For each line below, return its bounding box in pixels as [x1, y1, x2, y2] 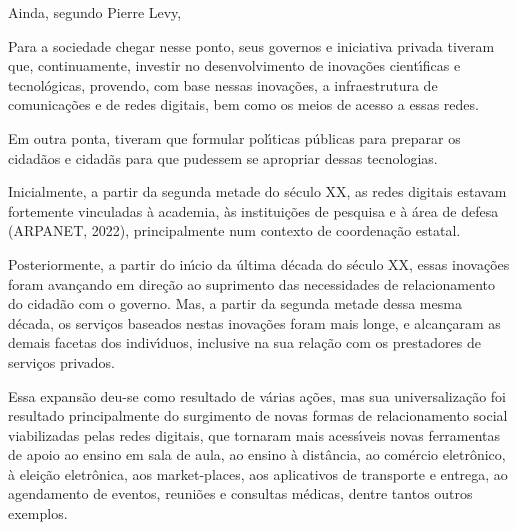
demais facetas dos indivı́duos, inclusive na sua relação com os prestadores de [8, 332, 481, 353]
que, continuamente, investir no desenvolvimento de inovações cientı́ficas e [8, 55, 461, 76]
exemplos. [8, 503, 68, 524]
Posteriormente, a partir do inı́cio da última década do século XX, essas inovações [8, 253, 510, 274]
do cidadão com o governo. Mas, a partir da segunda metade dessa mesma [8, 293, 462, 314]
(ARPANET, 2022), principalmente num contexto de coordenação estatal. [8, 220, 461, 241]
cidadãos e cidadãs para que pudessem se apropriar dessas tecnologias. [8, 147, 438, 168]
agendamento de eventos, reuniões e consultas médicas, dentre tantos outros [8, 483, 473, 504]
